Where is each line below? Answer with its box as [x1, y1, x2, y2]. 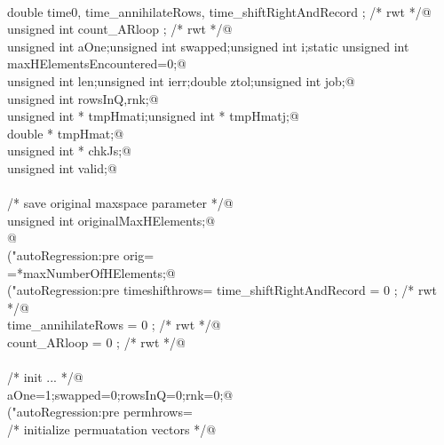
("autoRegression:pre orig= [7, 245, 155, 264]
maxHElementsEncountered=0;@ [7, 54, 186, 73]
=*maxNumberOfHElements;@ [7, 263, 176, 282]
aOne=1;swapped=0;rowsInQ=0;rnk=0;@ [7, 385, 234, 403]
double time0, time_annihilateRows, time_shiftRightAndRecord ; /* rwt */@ [7, 2, 432, 20]
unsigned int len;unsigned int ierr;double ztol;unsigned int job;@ [7, 71, 355, 90]
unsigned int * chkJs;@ [7, 141, 131, 160]
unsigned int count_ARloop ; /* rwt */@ [7, 20, 233, 38]
